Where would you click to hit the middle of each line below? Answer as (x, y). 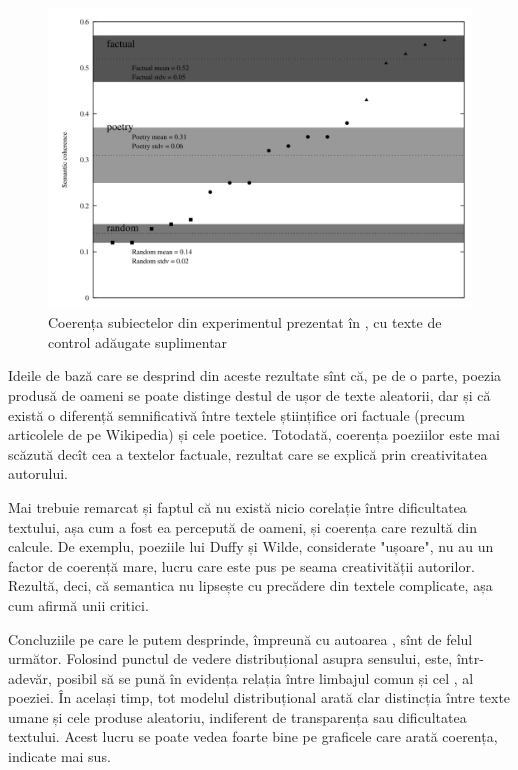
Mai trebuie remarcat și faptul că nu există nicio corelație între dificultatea (237, 506)
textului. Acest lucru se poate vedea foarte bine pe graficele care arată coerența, (253, 736)
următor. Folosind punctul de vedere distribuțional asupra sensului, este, (230, 658)
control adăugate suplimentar (138, 341)
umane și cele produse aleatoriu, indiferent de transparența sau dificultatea (237, 716)
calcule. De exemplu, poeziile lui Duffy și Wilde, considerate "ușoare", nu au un (251, 546)
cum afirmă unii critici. (78, 604)
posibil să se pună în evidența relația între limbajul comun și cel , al (265, 677)
